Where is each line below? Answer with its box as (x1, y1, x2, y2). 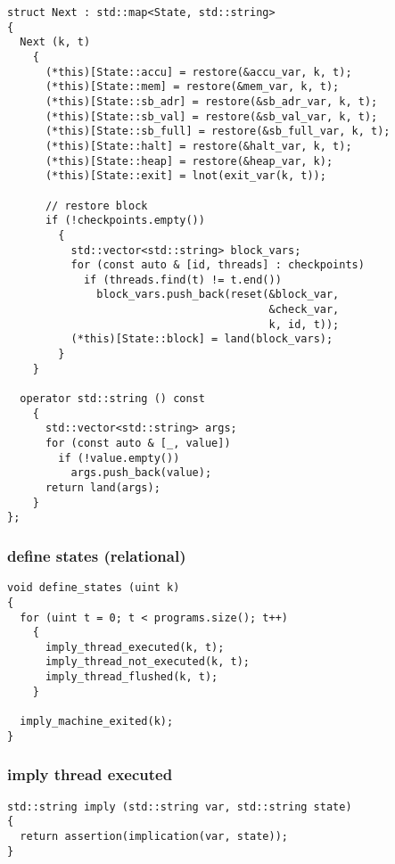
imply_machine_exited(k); (20, 715, 174, 728)
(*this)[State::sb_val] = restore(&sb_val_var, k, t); (45, 110, 378, 123)
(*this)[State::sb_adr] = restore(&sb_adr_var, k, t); (45, 95, 378, 108)
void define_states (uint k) (7, 581, 180, 595)
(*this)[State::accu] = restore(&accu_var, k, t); (45, 65, 352, 78)
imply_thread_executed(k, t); (45, 640, 225, 654)
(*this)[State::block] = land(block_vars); (70, 333, 333, 346)
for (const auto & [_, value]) (45, 437, 231, 450)
